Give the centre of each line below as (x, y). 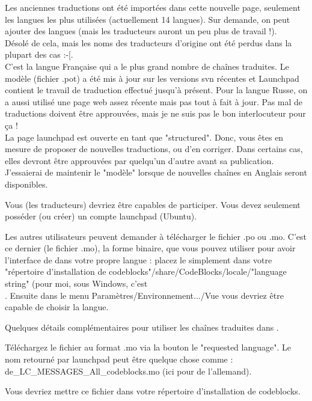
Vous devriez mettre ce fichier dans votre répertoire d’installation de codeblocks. (153, 391)
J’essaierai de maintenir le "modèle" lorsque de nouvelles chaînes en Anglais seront (156, 172)
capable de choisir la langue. (57, 307)
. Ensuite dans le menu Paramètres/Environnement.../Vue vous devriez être (144, 295)
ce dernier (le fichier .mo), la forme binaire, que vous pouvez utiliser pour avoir (150, 248)
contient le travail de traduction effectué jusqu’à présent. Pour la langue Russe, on (156, 90)
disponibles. (26, 184)
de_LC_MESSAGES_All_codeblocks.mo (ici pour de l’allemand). (128, 371)
